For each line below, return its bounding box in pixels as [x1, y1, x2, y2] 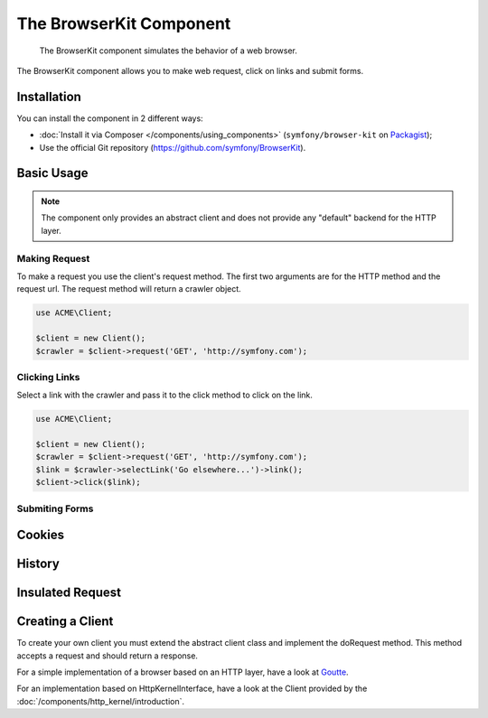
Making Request [16, 252, 90, 265]
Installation [16, 89, 81, 104]
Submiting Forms [16, 502, 94, 515]
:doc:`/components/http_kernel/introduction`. [16, 695, 185, 706]
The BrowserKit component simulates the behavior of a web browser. [39, 45, 298, 56]
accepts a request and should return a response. [16, 650, 199, 661]
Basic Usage [16, 165, 89, 181]
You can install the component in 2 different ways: [16, 113, 203, 124]
